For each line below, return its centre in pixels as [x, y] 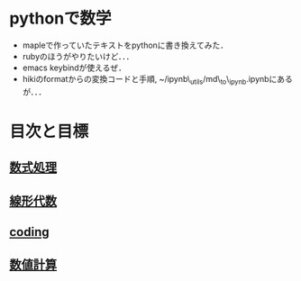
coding [29, 232]
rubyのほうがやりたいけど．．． [78, 56]
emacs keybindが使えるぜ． [74, 68]
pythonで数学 [60, 18]
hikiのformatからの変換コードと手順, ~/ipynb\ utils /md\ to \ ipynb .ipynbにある [157, 80]
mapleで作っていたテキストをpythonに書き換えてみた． [125, 45]
